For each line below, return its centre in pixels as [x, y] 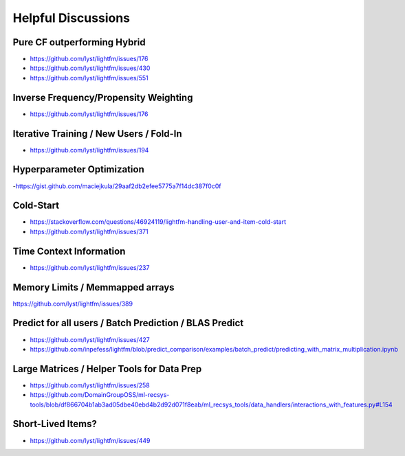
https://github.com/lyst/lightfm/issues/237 [90, 267]
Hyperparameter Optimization [78, 169]
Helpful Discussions [72, 18]
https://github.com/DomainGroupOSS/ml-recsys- [100, 395]
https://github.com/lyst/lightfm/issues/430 [90, 68]
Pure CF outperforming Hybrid [79, 42]
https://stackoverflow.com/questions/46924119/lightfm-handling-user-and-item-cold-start [158, 222]
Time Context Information [69, 251]
